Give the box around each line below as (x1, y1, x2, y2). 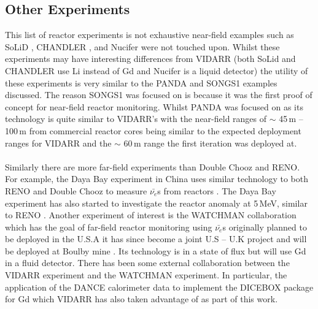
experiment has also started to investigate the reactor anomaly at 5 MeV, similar (5, 196, 308, 209)
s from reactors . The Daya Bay (157, 184, 276, 197)
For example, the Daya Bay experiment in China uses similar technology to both (5, 172, 309, 185)
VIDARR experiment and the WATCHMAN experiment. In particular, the (5, 269, 287, 281)
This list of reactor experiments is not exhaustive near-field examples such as (5, 28, 294, 41)
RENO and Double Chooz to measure (5, 184, 147, 197)
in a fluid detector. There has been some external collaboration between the (5, 256, 290, 269)
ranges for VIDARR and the (5, 136, 112, 149)
